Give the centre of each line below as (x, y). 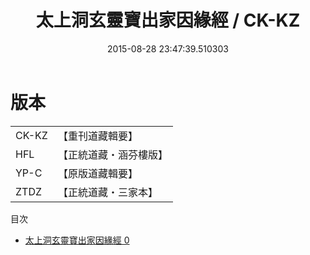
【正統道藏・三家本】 (107, 192)
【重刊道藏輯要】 (97, 136)
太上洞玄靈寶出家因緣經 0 (77, 240)
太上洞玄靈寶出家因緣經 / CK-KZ (168, 20)
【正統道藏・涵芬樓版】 (112, 154)
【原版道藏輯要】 (97, 173)
